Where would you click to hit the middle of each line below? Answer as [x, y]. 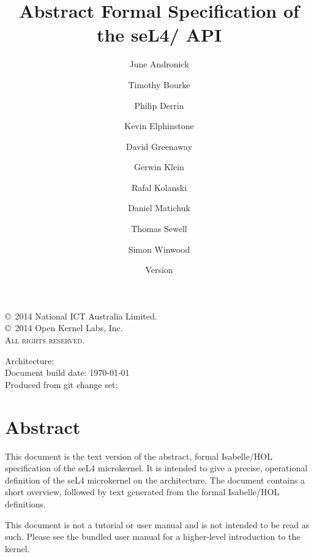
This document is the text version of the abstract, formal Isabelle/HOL [139, 456]
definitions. [25, 503]
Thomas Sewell [159, 229]
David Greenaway [159, 146]
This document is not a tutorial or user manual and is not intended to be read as [157, 524]
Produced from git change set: [62, 384]
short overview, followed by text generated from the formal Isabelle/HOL [142, 492]
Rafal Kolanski [159, 187]
